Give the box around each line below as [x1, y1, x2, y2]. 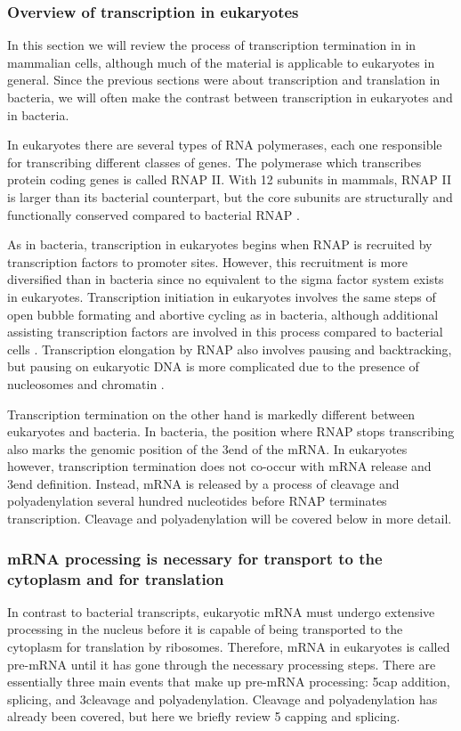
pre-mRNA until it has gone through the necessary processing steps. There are [7, 654, 436, 673]
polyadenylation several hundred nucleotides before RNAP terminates [7, 491, 387, 510]
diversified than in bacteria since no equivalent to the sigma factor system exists [7, 270, 444, 288]
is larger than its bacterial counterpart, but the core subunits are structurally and [7, 187, 453, 206]
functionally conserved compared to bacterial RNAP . [7, 205, 300, 223]
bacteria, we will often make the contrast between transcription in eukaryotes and [7, 88, 453, 106]
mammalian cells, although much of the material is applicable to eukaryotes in [7, 53, 435, 71]
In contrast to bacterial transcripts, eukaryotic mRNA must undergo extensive [7, 602, 435, 621]
